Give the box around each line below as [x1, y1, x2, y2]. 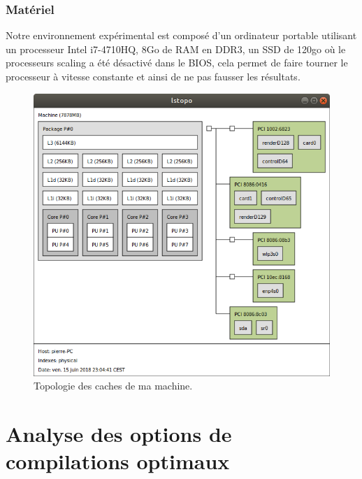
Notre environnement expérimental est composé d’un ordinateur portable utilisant [6, 28, 357, 43]
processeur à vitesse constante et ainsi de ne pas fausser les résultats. [6, 69, 301, 83]
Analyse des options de [6, 420, 232, 448]
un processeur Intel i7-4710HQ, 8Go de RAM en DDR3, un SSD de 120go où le [6, 41, 346, 56]
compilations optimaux [6, 447, 230, 476]
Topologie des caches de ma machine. [34, 378, 193, 393]
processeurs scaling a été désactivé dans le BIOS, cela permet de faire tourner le [6, 55, 348, 70]
